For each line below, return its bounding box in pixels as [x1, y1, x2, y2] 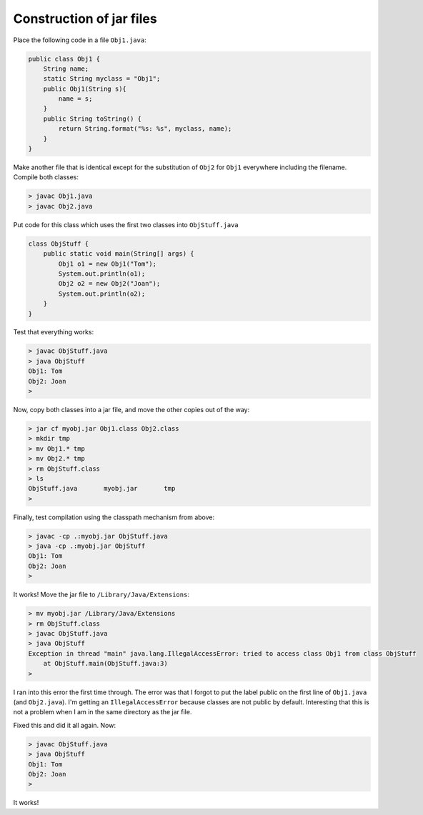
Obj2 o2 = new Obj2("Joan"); [58, 279, 161, 288]
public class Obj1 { [28, 54, 100, 63]
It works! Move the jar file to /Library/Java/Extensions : [13, 590, 189, 599]
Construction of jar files [13, 11, 157, 26]
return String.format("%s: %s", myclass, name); [58, 125, 232, 133]
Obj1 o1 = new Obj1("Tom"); [58, 259, 157, 268]
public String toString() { [43, 114, 142, 123]
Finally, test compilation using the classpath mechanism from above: [13, 513, 215, 521]
